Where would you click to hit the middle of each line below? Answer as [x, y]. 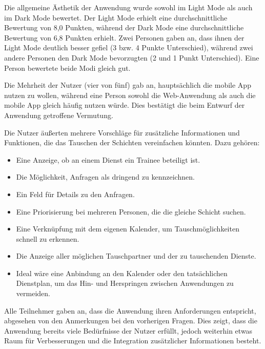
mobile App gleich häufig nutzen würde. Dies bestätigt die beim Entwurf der [125, 105]
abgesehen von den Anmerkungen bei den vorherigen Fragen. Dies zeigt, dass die [131, 321]
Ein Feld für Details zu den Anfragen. [75, 194]
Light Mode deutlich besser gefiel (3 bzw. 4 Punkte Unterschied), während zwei [129, 47]
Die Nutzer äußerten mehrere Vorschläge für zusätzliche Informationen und [122, 132]
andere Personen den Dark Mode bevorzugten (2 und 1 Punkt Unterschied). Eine [132, 57]
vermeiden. [33, 293]
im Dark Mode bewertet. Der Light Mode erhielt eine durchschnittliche [116, 17]
